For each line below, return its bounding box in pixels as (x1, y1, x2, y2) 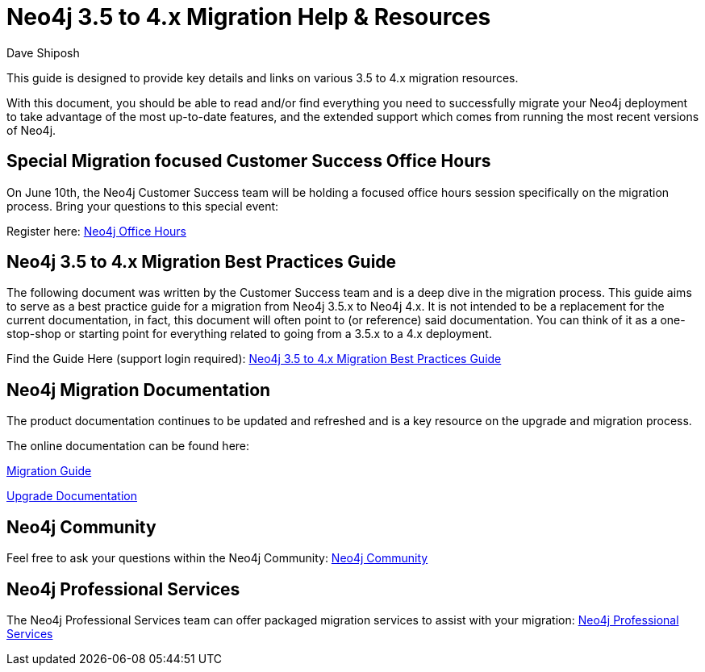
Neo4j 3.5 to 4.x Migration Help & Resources (6, 3, 491, 31)
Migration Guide (6, 464, 92, 478)
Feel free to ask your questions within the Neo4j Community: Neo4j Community (6, 551, 428, 566)
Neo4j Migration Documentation (6, 379, 271, 400)
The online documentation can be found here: (6, 439, 250, 453)
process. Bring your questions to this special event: (6, 198, 279, 213)
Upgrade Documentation (6, 489, 137, 503)
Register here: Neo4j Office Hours (6, 223, 186, 238)
